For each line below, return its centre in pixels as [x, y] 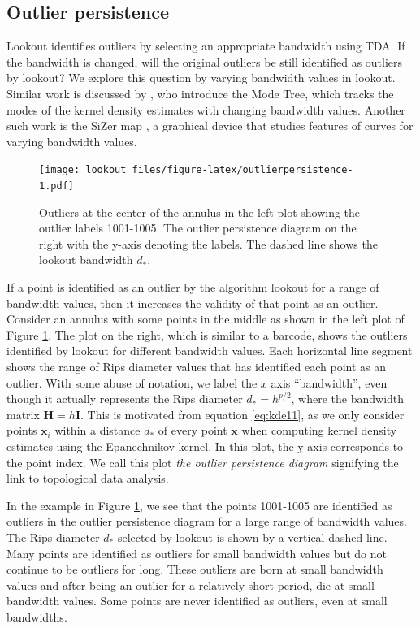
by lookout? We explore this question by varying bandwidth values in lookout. [201, 78]
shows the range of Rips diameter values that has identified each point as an [196, 367]
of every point [193, 430]
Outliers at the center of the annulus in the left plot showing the [200, 212]
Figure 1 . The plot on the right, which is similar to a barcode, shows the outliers [207, 334]
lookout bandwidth [86, 260]
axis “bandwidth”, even [329, 382]
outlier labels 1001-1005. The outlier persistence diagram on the [198, 228]
